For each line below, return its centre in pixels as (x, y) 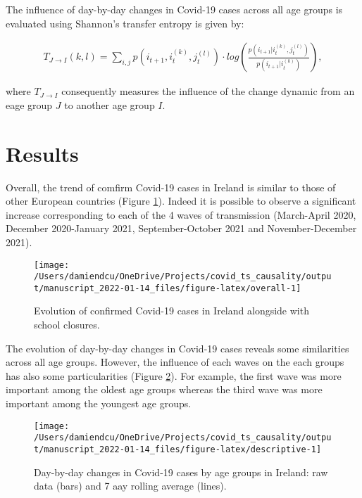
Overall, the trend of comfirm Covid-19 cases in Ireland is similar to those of (171, 187)
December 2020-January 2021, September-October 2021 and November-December (181, 228)
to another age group (110, 104)
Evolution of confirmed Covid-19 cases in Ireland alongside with (171, 311)
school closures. (67, 325)
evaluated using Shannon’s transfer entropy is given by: (125, 23)
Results (42, 153)
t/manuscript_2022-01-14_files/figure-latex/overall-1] (168, 288)
